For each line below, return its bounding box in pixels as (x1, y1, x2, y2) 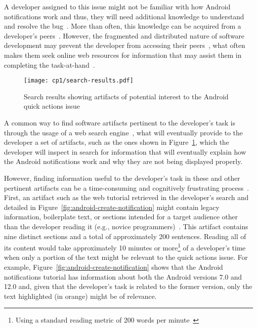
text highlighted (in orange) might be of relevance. (4, 290, 157, 301)
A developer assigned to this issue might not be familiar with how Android (4, 1, 231, 11)
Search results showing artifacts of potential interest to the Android (24, 91, 229, 101)
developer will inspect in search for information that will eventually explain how (4, 146, 246, 157)
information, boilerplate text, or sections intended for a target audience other (4, 211, 238, 222)
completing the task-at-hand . (4, 59, 95, 70)
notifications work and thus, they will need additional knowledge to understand (4, 11, 244, 21)
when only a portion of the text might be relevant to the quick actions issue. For (4, 252, 248, 262)
